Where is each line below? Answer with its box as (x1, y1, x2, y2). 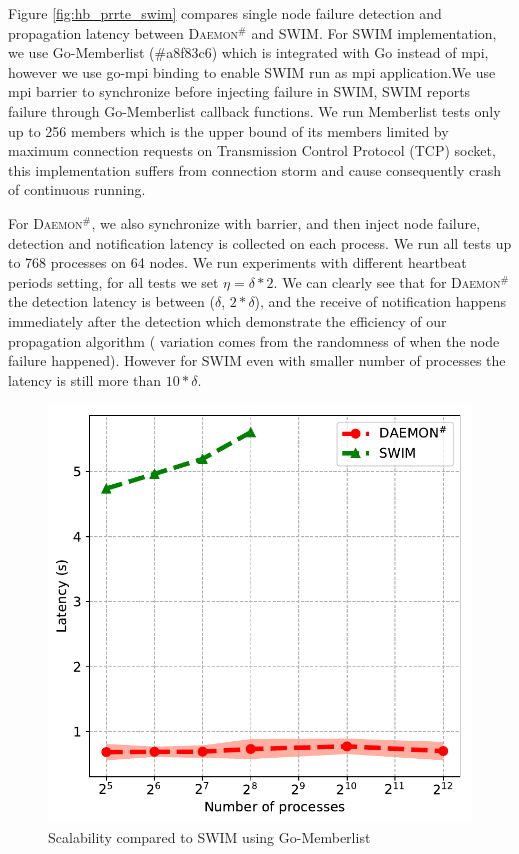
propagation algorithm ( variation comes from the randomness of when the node (8, 330, 500, 351)
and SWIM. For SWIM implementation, (251, 22, 497, 43)
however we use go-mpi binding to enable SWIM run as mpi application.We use (8, 61, 496, 82)
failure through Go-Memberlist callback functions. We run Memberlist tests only (8, 100, 501, 121)
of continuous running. (8, 179, 146, 200)
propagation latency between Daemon (8, 22, 238, 43)
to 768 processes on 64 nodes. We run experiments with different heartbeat (8, 252, 467, 273)
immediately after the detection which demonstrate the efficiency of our (8, 310, 447, 331)
